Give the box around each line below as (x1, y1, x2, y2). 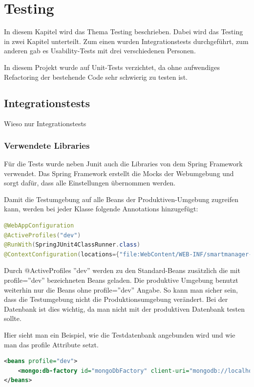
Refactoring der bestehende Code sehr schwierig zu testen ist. (4, 71, 188, 82)
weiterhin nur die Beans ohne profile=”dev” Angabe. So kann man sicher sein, (4, 284, 238, 295)
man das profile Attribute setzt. (4, 339, 99, 349)
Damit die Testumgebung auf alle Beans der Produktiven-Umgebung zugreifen (4, 194, 238, 204)
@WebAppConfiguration (4, 222, 74, 229)
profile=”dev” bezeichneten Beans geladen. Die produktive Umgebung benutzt (4, 275, 238, 285)
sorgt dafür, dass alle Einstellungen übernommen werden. (4, 178, 176, 188)
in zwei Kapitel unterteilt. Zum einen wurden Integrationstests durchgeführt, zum (4, 36, 249, 46)
